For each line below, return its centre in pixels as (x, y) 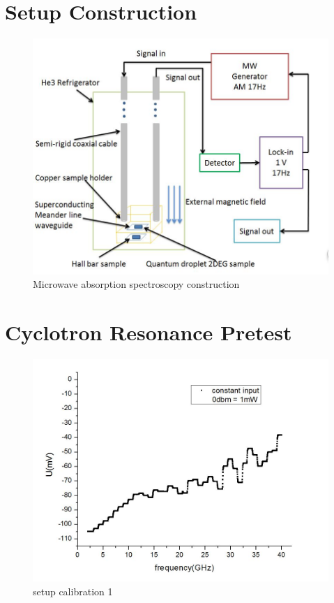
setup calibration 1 (73, 591)
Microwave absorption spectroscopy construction (136, 284)
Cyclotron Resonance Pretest (149, 332)
